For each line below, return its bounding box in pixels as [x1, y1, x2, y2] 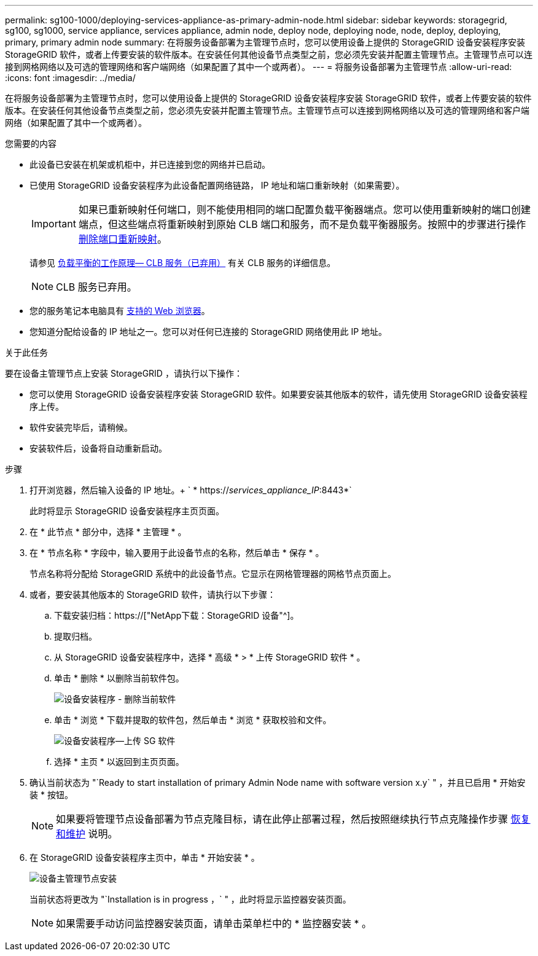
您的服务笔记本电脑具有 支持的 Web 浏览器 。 [29, 305, 210, 316]
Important [31, 217, 76, 230]
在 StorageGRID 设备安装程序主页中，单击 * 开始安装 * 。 [29, 852, 260, 863]
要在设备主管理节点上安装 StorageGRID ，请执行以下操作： [5, 368, 243, 378]
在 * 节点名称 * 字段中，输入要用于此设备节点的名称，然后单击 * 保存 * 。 [29, 547, 324, 558]
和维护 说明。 [56, 828, 118, 840]
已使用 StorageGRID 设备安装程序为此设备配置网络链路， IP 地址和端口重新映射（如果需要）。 [29, 180, 405, 190]
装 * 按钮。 [29, 789, 73, 800]
